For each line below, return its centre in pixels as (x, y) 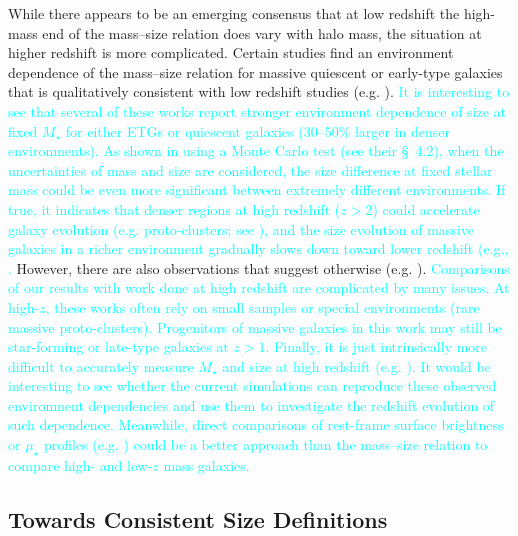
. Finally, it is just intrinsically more (376, 346)
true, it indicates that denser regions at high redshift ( (174, 208)
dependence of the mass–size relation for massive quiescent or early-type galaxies (255, 71)
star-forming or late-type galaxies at (118, 346)
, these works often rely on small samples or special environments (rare (262, 306)
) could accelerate (426, 208)
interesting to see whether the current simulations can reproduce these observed (252, 385)
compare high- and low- (80, 464)
